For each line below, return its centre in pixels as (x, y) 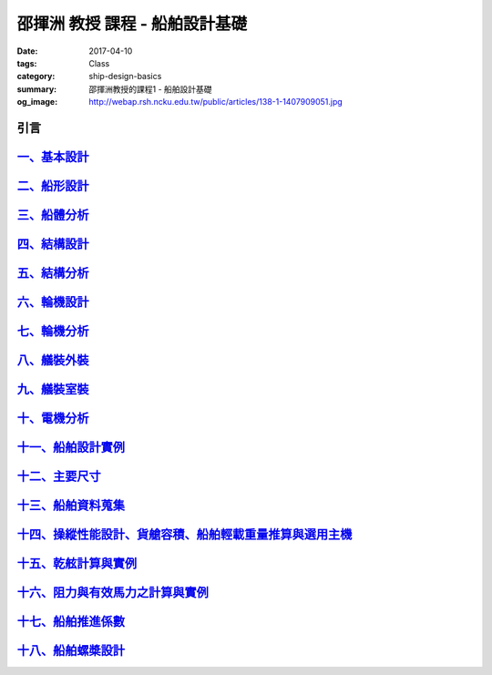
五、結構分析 (53, 273)
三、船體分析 (53, 215)
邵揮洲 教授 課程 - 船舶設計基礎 (132, 24)
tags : (27, 63)
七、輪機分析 (53, 331)
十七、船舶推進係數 (71, 622)
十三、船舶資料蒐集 (71, 506)
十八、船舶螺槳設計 (71, 651)
